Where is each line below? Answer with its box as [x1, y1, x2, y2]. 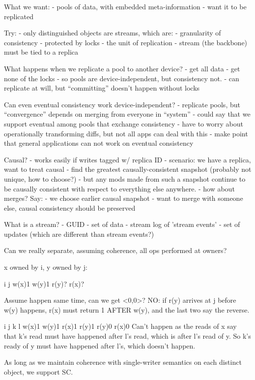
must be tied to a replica [4, 47, 78, 57]
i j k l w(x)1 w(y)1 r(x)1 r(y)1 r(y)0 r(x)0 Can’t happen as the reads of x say [4, 321, 237, 331]
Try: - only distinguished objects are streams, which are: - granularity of [4, 28, 221, 38]
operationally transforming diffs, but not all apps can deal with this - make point [4, 128, 248, 138]
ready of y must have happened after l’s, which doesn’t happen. [4, 340, 196, 350]
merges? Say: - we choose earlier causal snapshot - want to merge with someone [4, 193, 243, 203]
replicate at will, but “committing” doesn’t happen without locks [4, 83, 200, 93]
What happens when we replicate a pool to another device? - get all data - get [4, 63, 240, 73]
